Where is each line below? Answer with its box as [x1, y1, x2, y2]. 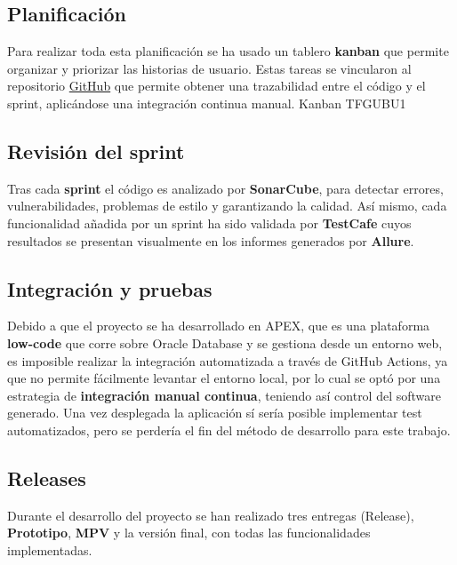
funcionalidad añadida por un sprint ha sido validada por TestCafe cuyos [7, 213, 412, 232]
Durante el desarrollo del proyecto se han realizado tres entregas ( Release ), [7, 505, 414, 524]
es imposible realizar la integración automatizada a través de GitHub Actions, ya [7, 351, 448, 370]
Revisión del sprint [7, 137, 185, 164]
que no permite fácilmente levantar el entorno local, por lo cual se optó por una [7, 369, 441, 387]
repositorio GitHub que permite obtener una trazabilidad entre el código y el [7, 76, 426, 95]
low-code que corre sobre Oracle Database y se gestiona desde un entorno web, [7, 333, 443, 352]
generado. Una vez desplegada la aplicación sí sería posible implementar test [7, 403, 422, 422]
